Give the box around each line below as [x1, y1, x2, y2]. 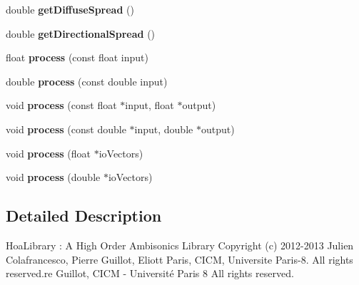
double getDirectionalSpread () [6, 26, 156, 41]
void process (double [6, 170, 101, 185]
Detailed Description [6, 204, 162, 227]
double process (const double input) [6, 73, 168, 88]
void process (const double [6, 121, 126, 136]
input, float [125, 98, 174, 113]
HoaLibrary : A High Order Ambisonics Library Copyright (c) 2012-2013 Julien [6, 237, 354, 252]
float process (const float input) [6, 50, 148, 65]
